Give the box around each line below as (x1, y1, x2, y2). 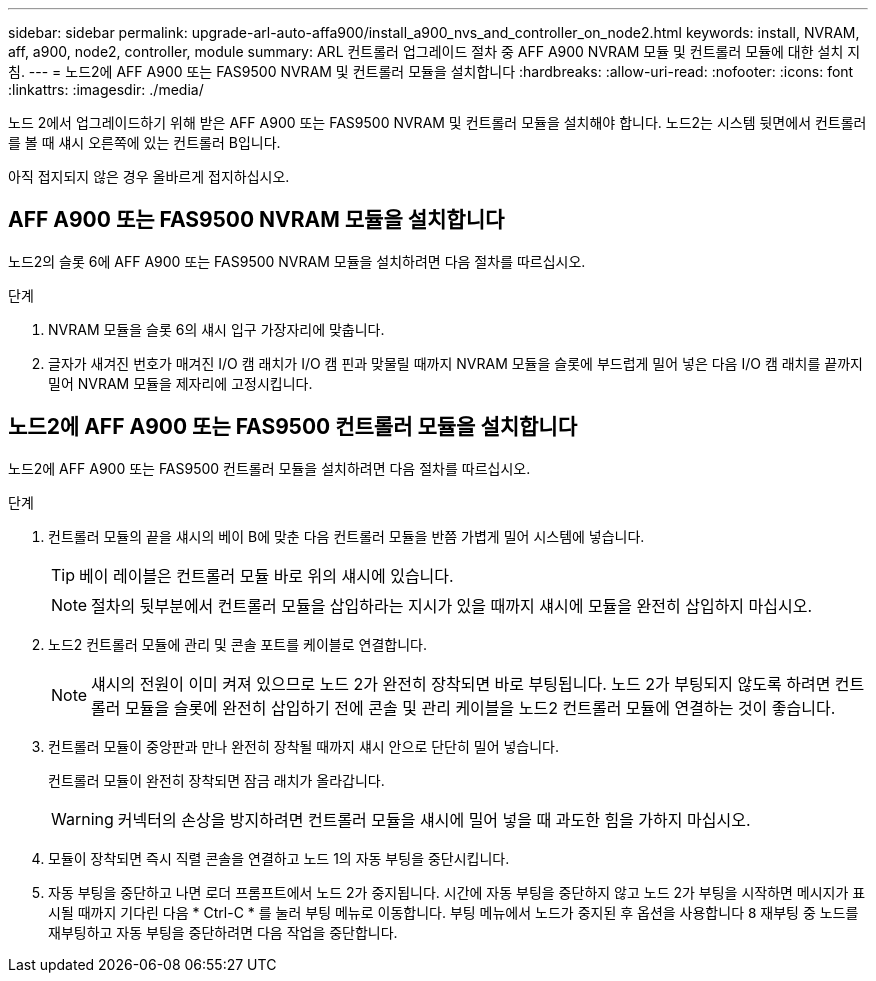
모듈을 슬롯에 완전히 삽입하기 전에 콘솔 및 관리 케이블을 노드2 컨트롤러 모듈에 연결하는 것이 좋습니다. (125, 697, 836, 718)
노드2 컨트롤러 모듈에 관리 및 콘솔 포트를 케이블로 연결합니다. (48, 635, 427, 653)
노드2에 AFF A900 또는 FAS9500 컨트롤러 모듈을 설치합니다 (8, 414, 577, 440)
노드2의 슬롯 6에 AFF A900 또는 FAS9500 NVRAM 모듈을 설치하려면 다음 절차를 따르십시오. (8, 252, 586, 270)
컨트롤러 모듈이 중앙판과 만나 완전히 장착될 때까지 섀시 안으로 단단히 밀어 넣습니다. (48, 737, 560, 755)
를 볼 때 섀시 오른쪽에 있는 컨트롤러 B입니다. (8, 134, 281, 151)
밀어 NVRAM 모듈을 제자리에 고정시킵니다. (48, 374, 313, 392)
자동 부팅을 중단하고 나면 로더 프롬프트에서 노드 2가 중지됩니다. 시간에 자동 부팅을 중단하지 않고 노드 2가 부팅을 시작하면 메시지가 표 (48, 883, 866, 901)
